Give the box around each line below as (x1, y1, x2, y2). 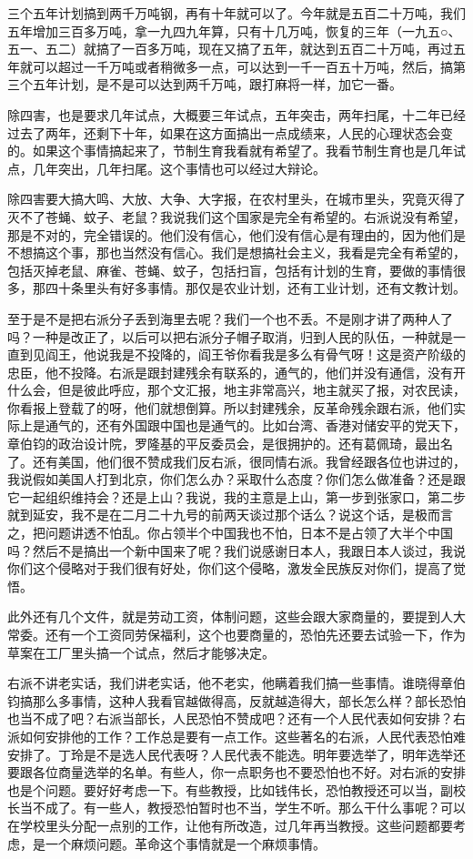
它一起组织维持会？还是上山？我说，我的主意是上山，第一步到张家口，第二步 (7, 487, 466, 506)
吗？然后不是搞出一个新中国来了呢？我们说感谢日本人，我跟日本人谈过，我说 (7, 541, 466, 560)
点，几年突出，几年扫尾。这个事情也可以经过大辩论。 (7, 158, 326, 177)
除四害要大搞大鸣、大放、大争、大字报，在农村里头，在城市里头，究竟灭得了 (7, 189, 466, 208)
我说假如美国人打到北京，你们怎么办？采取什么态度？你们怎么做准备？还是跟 (7, 470, 466, 489)
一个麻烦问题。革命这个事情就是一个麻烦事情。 (45, 834, 326, 853)
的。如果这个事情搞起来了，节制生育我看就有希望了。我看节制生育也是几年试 (7, 141, 466, 160)
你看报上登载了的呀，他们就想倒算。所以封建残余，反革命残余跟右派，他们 (7, 398, 453, 417)
